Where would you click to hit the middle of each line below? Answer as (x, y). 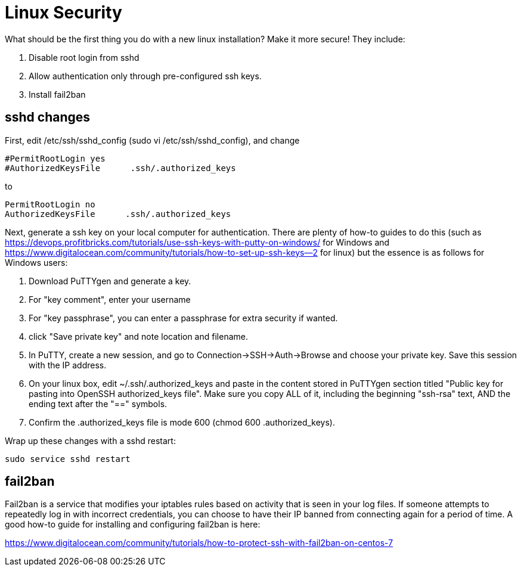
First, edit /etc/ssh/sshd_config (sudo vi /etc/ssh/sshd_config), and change (152, 140)
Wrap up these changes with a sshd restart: (90, 440)
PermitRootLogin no (50, 204)
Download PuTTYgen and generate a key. (110, 281)
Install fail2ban (57, 94)
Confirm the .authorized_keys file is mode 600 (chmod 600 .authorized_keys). (182, 422)
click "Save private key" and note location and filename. (138, 336)
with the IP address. (68, 365)
